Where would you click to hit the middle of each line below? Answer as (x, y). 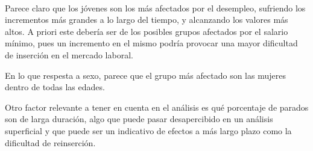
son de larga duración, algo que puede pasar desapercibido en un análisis (139, 119)
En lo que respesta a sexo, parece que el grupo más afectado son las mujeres (145, 75)
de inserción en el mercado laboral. (69, 54)
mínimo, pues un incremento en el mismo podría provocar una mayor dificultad (151, 43)
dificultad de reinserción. (50, 142)
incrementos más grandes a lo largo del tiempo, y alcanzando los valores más (147, 20)
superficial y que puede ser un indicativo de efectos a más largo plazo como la (148, 130)
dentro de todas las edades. (55, 87)
